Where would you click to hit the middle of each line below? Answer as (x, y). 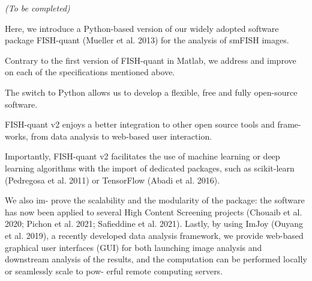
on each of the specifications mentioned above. (90, 72)
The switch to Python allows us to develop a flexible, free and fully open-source (151, 92)
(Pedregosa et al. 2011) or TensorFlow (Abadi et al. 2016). (112, 180)
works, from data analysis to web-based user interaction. (109, 136)
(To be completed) (37, 8)
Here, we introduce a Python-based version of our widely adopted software (142, 28)
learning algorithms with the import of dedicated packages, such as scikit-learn (150, 168)
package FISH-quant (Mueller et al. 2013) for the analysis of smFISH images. (147, 40)
